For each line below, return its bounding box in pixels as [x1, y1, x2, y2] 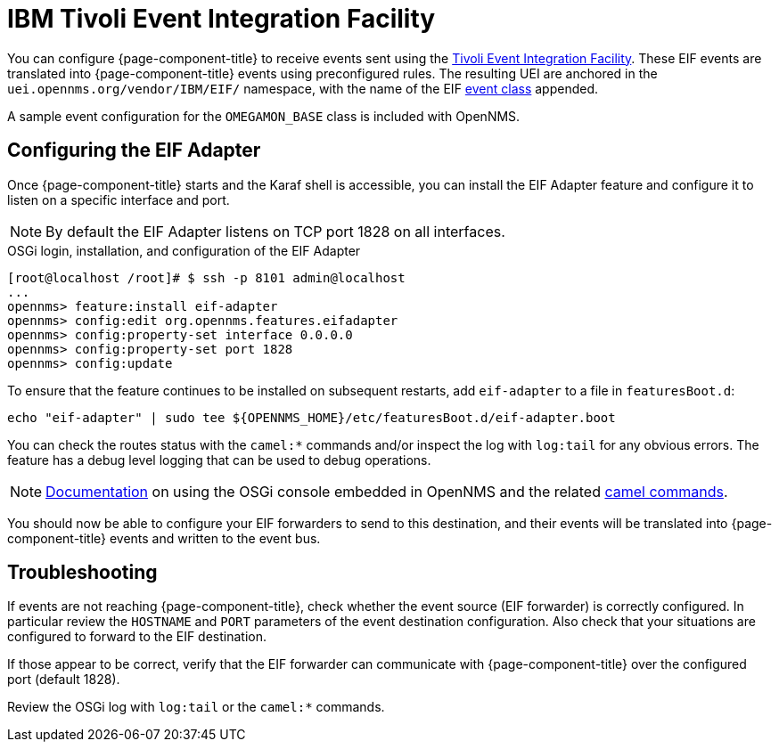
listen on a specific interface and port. [7, 191, 230, 208]
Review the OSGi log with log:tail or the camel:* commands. [7, 699, 385, 715]
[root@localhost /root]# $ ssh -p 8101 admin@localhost [7, 270, 406, 285]
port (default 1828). [7, 672, 120, 688]
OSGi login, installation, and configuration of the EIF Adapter [7, 242, 361, 258]
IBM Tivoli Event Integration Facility [7, 4, 436, 34]
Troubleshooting [7, 561, 158, 584]
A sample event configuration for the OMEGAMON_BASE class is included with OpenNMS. [7, 108, 521, 124]
